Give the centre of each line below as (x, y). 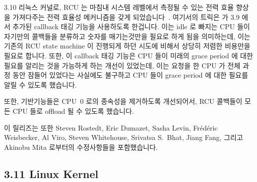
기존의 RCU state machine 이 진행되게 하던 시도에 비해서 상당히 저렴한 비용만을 (127, 46)
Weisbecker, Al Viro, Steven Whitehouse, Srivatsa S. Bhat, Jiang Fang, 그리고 (124, 137)
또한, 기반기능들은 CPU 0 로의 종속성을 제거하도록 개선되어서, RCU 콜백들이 (123, 101)
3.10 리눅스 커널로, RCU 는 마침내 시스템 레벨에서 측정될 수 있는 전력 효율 (119, 7)
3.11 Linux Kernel (51, 173)
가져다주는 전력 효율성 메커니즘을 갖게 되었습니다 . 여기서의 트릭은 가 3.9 (126, 17)
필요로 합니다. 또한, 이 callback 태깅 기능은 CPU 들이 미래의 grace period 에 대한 (128, 55)
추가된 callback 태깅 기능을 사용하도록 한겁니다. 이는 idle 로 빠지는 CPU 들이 (131, 26)
